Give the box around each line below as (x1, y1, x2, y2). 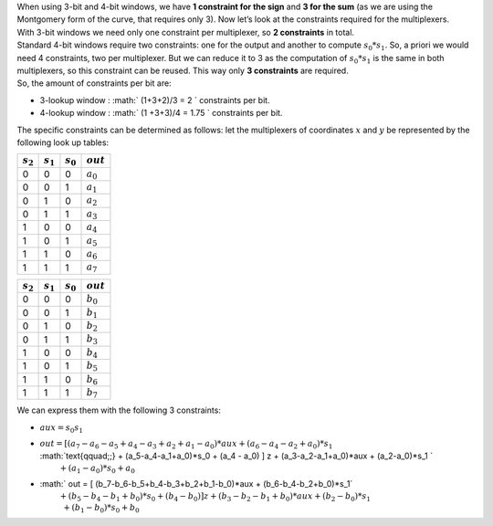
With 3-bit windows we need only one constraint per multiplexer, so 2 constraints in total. (16, 26, 355, 37)
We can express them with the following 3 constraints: (16, 405, 221, 416)
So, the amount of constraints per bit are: (16, 78, 173, 89)
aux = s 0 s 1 (39, 422, 84, 435)
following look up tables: (16, 137, 110, 148)
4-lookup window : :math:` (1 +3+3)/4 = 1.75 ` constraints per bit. (39, 108, 283, 119)
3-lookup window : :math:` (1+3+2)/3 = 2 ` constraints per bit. (39, 94, 270, 105)
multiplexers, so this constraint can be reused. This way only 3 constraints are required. (16, 65, 349, 76)
